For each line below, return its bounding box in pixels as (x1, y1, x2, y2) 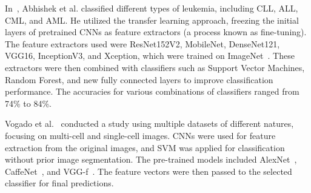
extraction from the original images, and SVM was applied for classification (5, 141, 285, 154)
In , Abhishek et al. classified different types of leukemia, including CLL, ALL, (5, 2, 298, 14)
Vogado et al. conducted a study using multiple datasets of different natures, (5, 117, 294, 130)
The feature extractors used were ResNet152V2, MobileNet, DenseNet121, (5, 37, 280, 50)
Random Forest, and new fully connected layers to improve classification (5, 73, 273, 86)
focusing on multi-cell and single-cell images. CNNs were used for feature (5, 129, 276, 141)
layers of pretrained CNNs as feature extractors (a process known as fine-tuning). (5, 25, 307, 38)
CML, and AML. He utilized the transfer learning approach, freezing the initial (5, 13, 299, 26)
